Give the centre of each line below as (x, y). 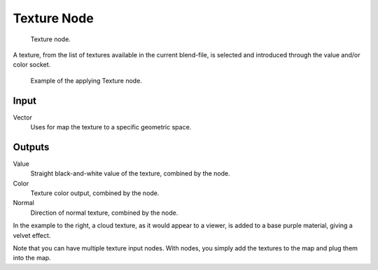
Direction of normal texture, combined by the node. (104, 213)
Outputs (31, 147)
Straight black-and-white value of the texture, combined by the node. (130, 173)
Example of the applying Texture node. (86, 80)
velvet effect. (32, 235)
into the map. (32, 258)
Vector (23, 117)
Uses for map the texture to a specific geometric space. (111, 127)
